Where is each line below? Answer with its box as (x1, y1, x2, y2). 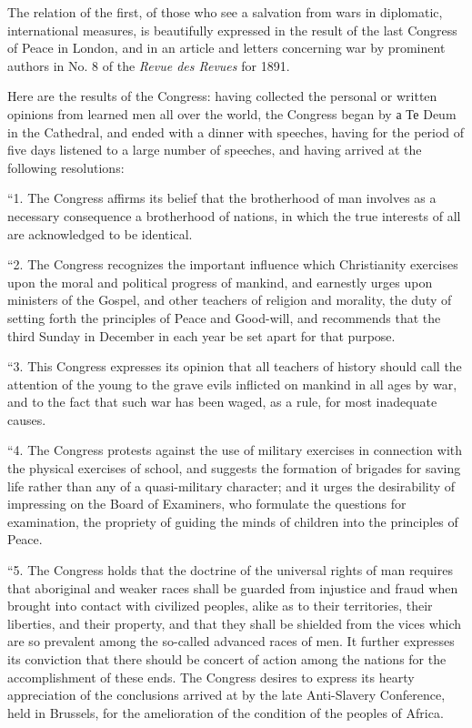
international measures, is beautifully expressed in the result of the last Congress (7, 20, 457, 39)
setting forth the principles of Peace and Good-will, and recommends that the (7, 308, 441, 327)
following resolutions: (7, 157, 125, 177)
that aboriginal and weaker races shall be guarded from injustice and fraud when (7, 578, 458, 597)
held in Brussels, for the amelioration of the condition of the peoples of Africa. (7, 703, 444, 722)
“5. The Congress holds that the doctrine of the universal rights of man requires (7, 561, 453, 580)
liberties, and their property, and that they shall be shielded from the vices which (7, 613, 462, 632)
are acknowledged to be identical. (7, 224, 193, 243)
